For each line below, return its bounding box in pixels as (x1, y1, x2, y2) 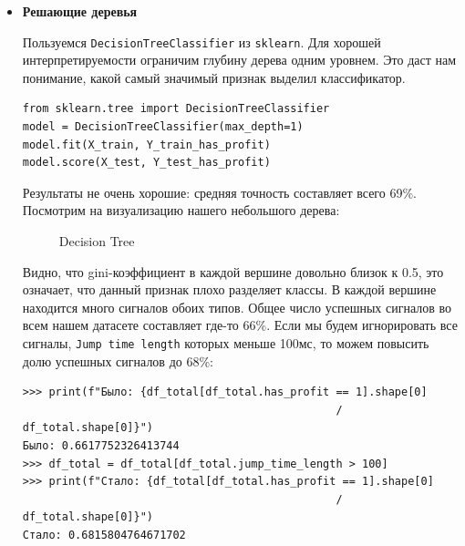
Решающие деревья (22, 2, 138, 20)
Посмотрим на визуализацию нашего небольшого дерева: (22, 201, 340, 220)
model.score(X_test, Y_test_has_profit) (22, 156, 271, 170)
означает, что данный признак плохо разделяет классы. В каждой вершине (22, 280, 437, 299)
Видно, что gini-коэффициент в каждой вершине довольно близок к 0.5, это (22, 262, 444, 281)
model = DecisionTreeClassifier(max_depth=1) (22, 120, 304, 134)
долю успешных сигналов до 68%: (22, 351, 213, 370)
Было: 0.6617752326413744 (22, 439, 180, 452)
